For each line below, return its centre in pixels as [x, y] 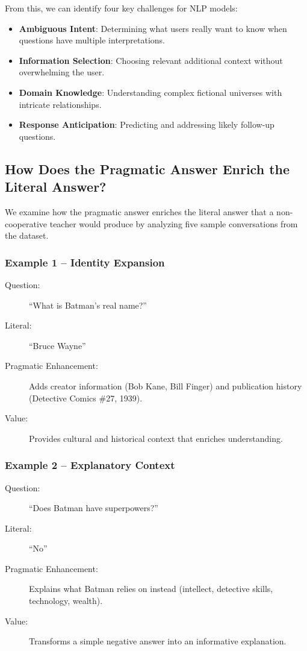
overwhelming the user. [62, 72]
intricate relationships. [60, 104]
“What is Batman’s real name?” [88, 305]
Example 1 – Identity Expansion [85, 262]
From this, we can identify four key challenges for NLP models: [121, 8]
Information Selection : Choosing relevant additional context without [151, 60]
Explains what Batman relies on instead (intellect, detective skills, [151, 589]
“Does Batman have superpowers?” [94, 508]
